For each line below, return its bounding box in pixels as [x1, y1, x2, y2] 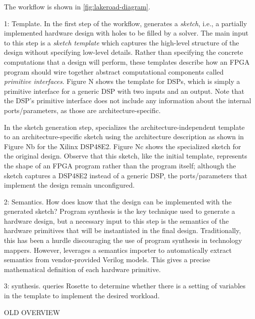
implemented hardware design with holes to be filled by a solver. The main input [4, 28, 249, 38]
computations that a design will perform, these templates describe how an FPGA [4, 56, 250, 67]
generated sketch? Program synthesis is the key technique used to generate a [4, 206, 235, 216]
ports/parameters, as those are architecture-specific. [4, 105, 161, 115]
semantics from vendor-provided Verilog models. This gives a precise [4, 254, 210, 265]
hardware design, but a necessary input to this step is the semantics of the [4, 215, 229, 226]
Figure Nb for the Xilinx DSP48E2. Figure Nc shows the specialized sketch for [4, 141, 241, 151]
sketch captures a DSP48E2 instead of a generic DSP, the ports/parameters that [4, 170, 248, 180]
